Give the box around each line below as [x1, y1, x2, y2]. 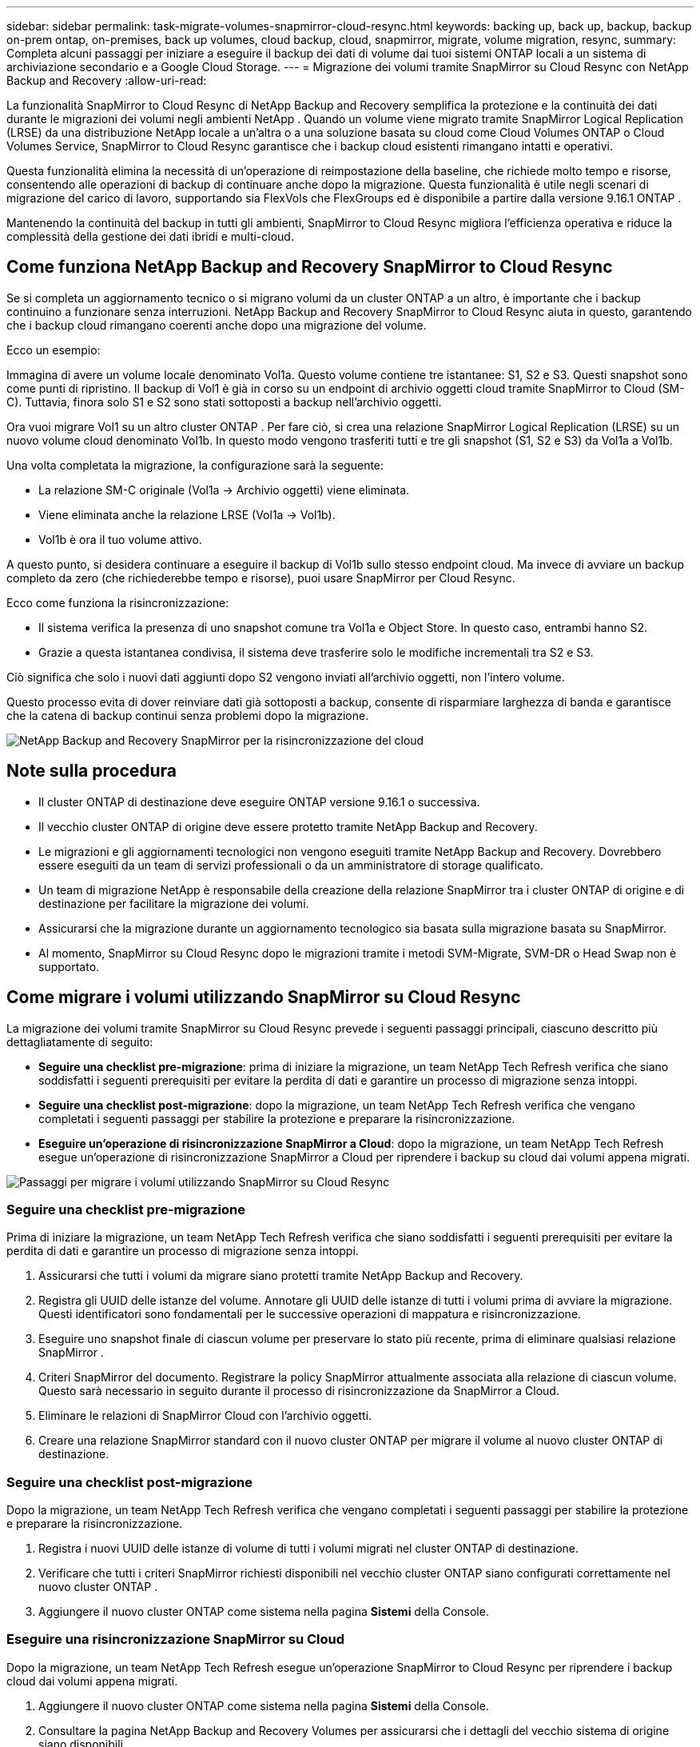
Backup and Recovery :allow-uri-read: [6, 74, 207, 87]
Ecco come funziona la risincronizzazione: [6, 595, 229, 610]
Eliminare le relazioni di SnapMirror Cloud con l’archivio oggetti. [38, 1409, 372, 1423]
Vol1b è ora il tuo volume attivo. [38, 532, 202, 546]
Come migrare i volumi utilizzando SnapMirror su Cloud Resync [6, 987, 521, 1008]
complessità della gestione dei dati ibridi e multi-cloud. [6, 230, 294, 243]
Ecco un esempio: [6, 342, 101, 357]
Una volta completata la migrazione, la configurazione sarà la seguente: [6, 458, 384, 472]
